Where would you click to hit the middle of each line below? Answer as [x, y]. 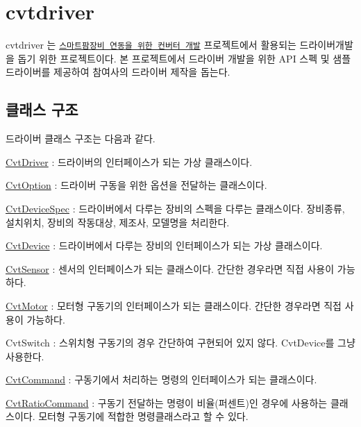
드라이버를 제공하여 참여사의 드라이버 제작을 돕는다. [118, 72]
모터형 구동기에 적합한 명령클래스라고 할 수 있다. [143, 416]
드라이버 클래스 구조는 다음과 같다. [81, 139]
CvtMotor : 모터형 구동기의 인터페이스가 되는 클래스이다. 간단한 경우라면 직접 [174, 305]
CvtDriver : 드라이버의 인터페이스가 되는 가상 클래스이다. [129, 161]
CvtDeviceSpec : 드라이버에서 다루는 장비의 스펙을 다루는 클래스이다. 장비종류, [175, 208]
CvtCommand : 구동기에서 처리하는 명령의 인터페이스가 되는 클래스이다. [161, 379]
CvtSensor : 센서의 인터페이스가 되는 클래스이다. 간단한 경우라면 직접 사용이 [170, 268]
